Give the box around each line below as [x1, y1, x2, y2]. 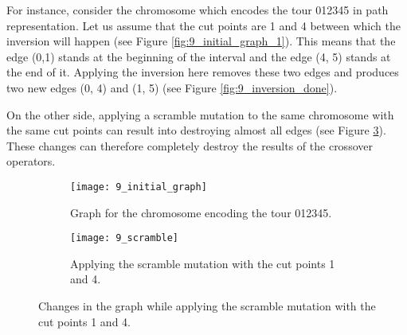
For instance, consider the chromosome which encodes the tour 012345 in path [6, 2, 389, 18]
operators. [6, 153, 56, 169]
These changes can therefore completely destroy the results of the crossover [6, 137, 373, 154]
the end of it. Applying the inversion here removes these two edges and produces [6, 64, 399, 80]
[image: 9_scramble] [70, 232, 179, 244]
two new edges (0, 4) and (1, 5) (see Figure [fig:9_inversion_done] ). [6, 79, 338, 95]
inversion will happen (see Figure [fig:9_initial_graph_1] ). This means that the [6, 33, 396, 49]
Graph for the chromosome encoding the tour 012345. [70, 204, 332, 220]
